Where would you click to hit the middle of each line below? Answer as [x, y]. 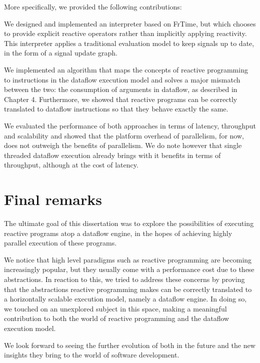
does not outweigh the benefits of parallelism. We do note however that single [123, 145]
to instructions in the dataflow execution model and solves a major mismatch [122, 79]
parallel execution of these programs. [60, 243]
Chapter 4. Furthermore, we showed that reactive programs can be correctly [121, 99]
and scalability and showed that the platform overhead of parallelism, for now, [124, 135]
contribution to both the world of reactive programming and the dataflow [117, 318]
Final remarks [53, 199]
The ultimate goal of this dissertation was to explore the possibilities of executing [129, 223]
